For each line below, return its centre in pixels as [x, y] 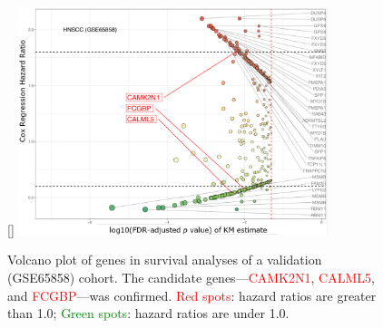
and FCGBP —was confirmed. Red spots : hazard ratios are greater [192, 295]
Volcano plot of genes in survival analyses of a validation [165, 260]
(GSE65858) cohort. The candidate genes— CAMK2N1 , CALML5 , [191, 277]
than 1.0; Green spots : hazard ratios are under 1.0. [148, 313]
